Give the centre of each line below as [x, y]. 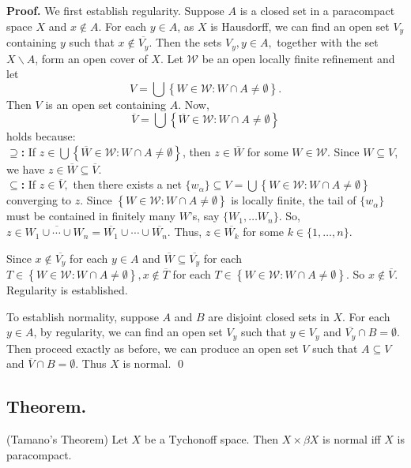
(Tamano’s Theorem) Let [67, 439]
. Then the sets [185, 42]
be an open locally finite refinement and [298, 58]
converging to [39, 200]
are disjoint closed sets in [269, 316]
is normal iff [352, 439]
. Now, [194, 104]
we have [26, 168]
